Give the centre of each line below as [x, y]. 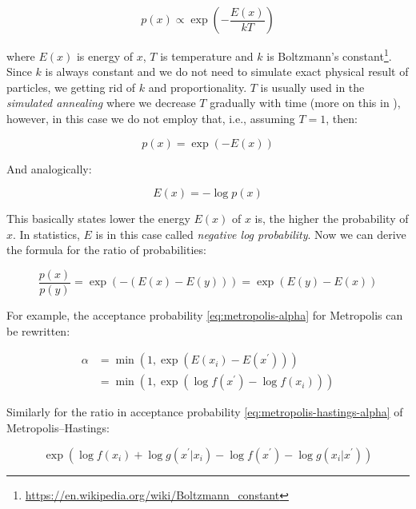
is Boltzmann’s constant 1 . [329, 55]
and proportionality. [198, 87]
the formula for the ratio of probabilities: [106, 250]
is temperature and [207, 56]
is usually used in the [312, 87]
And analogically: [49, 168]
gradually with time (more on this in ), [305, 103]
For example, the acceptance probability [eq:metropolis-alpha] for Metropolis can [205, 315]
